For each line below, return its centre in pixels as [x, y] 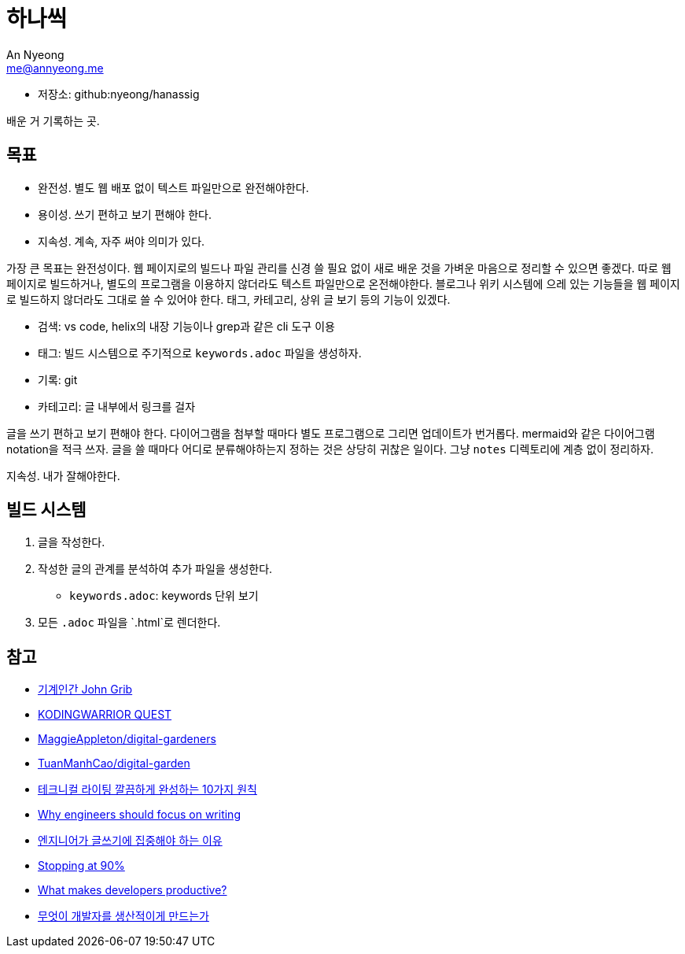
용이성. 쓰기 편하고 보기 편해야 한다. [125, 214]
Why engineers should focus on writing [139, 815]
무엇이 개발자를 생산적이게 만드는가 [123, 916]
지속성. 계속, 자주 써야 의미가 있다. [122, 241]
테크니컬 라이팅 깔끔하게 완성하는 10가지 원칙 [147, 789]
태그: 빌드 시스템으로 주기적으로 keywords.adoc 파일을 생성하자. [200, 353]
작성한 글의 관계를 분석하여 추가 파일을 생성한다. [155, 569]
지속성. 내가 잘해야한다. [63, 475]
